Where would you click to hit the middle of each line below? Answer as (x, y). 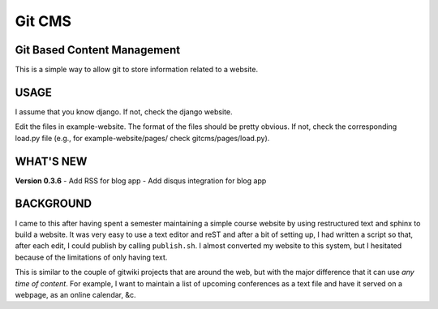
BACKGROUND (54, 204)
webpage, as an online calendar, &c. (75, 294)
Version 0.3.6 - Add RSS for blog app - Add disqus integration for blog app (141, 180)
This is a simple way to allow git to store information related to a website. (137, 70)
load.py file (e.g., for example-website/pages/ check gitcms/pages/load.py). (142, 138)
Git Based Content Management (98, 50)
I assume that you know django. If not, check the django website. (124, 112)
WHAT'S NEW (51, 161)
